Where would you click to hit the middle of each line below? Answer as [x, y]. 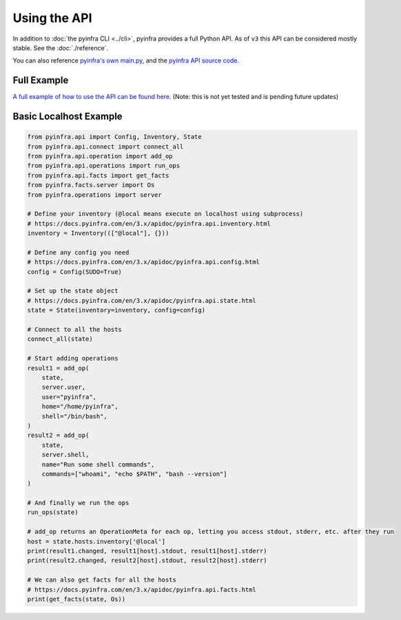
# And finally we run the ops [78, 503]
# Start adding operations [73, 359]
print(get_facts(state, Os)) [76, 599]
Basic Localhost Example [68, 117]
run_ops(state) [53, 512]
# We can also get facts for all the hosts [102, 580]
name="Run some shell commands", [98, 464]
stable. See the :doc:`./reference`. [61, 47]
